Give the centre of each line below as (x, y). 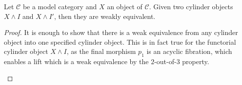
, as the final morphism (101, 51)
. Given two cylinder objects (191, 6)
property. (196, 61)
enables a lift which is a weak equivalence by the (76, 61)
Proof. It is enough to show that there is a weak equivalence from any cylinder (121, 32)
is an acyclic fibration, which (189, 51)
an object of (125, 6)
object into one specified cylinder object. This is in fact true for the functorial (120, 42)
